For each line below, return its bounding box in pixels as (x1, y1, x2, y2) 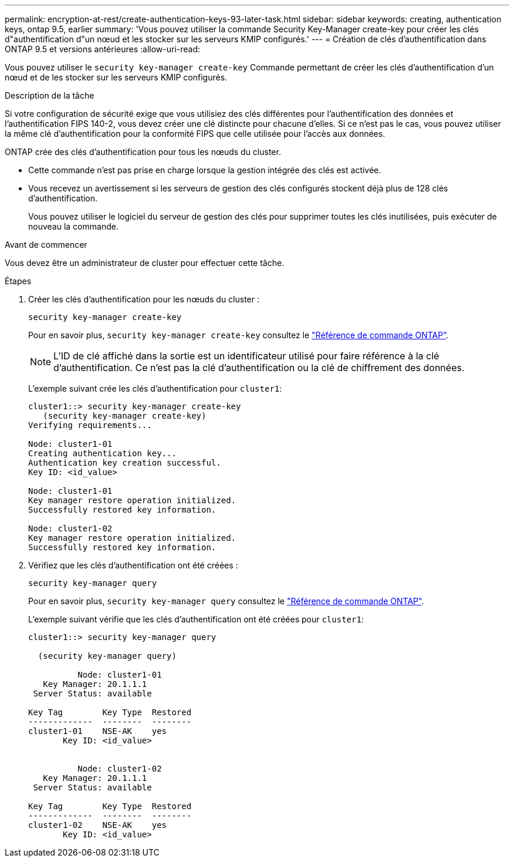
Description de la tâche (5, 90, 94, 100)
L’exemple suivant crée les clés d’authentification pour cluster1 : (28, 383, 282, 393)
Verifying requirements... (28, 420, 152, 430)
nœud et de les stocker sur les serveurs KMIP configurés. (5, 72, 228, 82)
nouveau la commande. (28, 221, 119, 231)
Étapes (5, 276, 32, 286)
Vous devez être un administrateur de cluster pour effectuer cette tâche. (5, 258, 285, 268)
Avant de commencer (5, 240, 87, 250)
